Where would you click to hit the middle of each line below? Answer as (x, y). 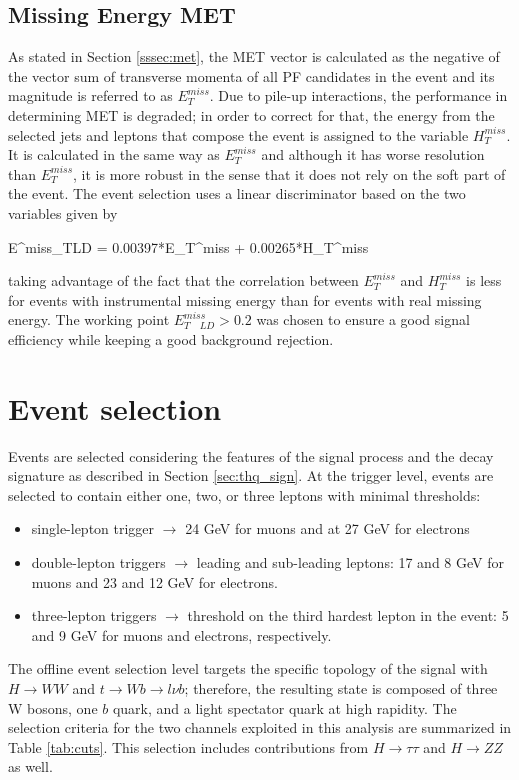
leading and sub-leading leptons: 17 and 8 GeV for (350, 562)
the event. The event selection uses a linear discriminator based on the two (237, 193)
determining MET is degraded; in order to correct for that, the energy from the (251, 114)
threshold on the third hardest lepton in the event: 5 (348, 615)
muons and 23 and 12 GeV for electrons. (154, 581)
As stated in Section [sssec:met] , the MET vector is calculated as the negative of (254, 56)
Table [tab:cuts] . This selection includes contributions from (188, 746)
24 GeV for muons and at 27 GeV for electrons (327, 528)
